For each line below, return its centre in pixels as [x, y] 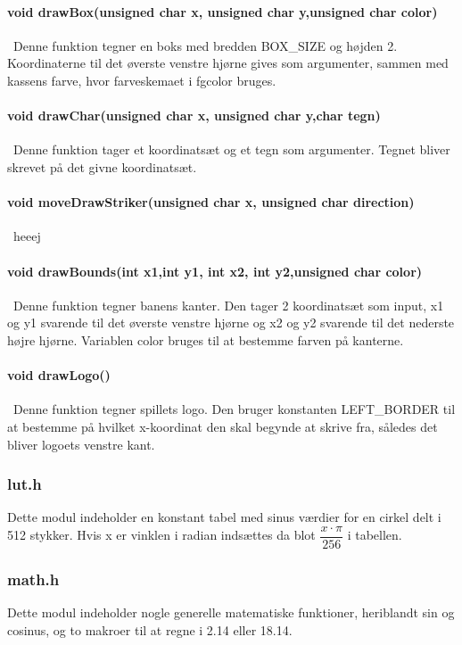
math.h [33, 579]
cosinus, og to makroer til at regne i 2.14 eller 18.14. [150, 629]
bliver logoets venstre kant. [81, 444]
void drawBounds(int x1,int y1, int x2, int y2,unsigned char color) [215, 271]
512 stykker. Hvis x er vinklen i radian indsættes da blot [161, 535]
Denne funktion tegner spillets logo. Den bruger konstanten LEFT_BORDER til [234, 409]
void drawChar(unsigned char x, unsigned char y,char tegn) [194, 116]
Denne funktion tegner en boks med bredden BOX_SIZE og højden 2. [205, 45]
